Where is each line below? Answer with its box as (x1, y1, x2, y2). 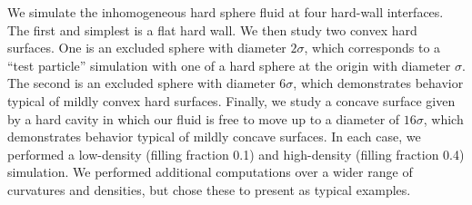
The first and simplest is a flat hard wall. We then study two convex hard (7, 20, 417, 39)
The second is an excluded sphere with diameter (7, 73, 276, 93)
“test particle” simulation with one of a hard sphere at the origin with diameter (7, 55, 451, 74)
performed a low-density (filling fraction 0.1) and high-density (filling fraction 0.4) (7, 144, 465, 163)
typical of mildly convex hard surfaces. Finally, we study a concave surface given (7, 91, 456, 110)
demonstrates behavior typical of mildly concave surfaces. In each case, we (7, 127, 421, 146)
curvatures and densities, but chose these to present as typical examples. (7, 180, 411, 199)
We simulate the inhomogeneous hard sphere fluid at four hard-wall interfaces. (7, 3, 444, 21)
